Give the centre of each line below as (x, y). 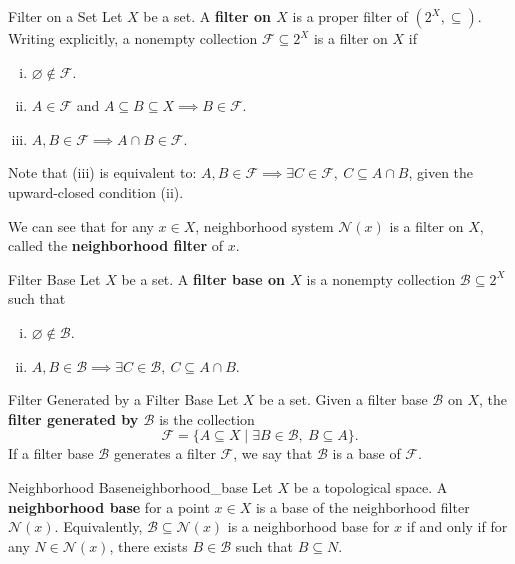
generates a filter (164, 453)
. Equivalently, (98, 526)
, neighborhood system (264, 225)
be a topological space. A (370, 486)
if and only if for (457, 526)
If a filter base (51, 453)
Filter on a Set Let (65, 16)
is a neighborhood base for (308, 526)
